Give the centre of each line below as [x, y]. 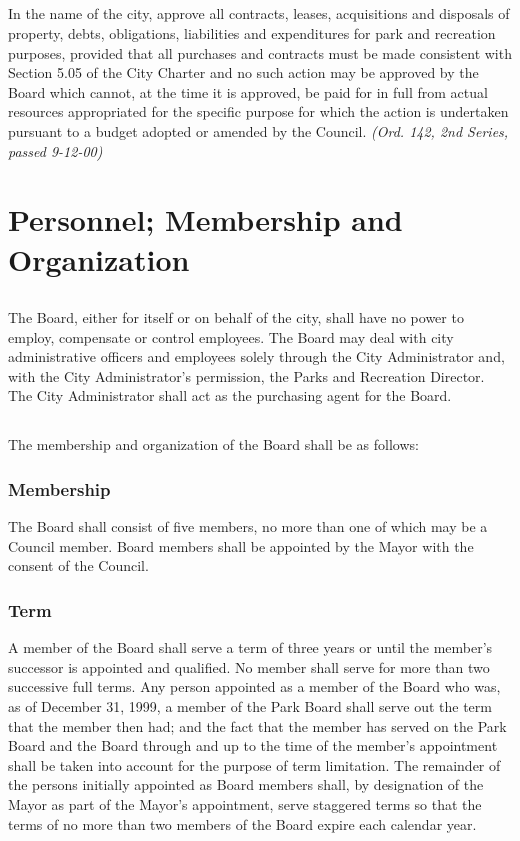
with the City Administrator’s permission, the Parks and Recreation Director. [246, 375]
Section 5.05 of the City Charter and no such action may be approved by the [243, 72]
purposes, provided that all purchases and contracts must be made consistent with [260, 52]
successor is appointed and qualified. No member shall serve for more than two [249, 666]
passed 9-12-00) [55, 150]
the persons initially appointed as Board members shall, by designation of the [246, 784]
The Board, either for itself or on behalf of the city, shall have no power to [236, 317]
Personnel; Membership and [205, 219]
